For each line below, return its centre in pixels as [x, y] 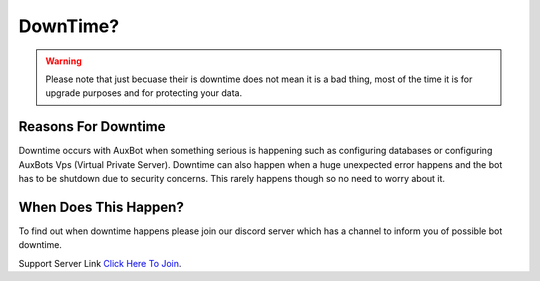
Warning [63, 61]
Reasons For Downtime [92, 126]
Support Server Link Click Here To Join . [100, 263]
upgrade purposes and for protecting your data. [144, 93]
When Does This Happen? [101, 206]
